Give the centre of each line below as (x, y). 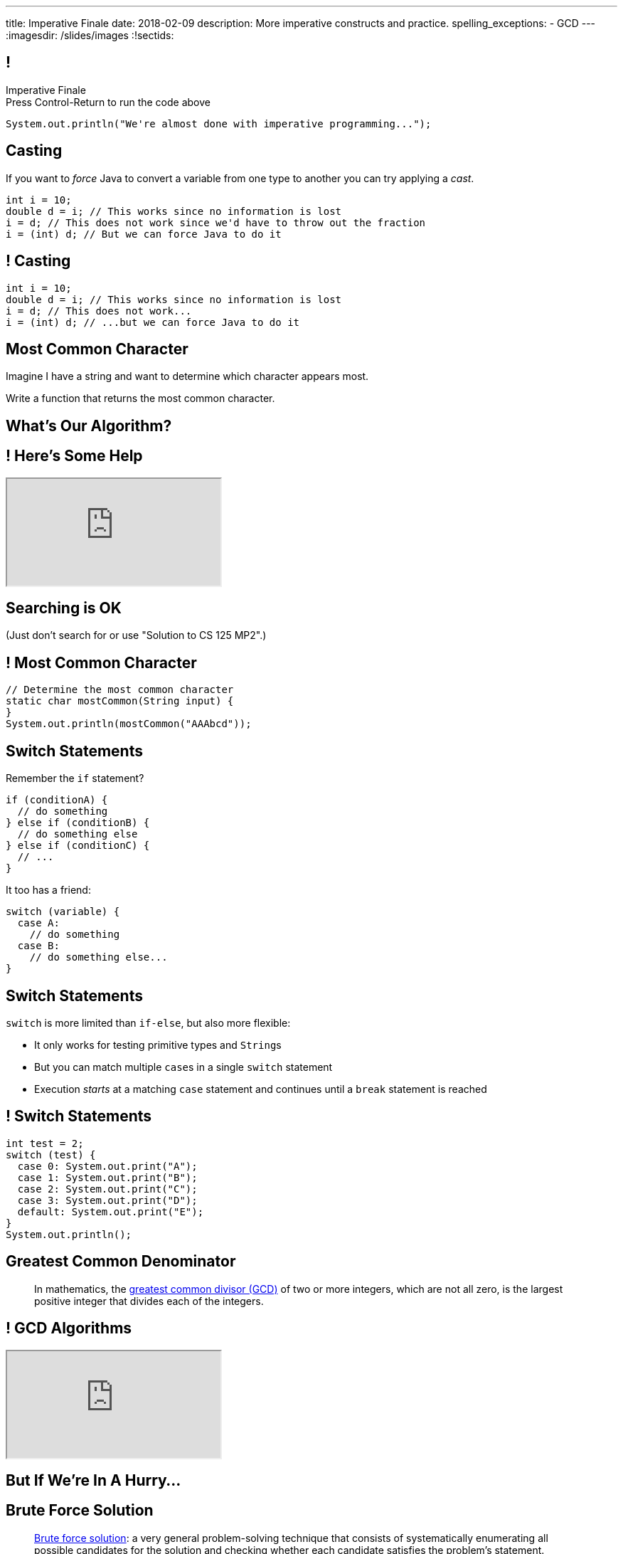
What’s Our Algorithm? (89, 425)
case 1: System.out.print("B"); (107, 1177)
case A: (38, 923)
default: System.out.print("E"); (111, 1211)
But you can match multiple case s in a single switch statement (183, 1067)
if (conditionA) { (57, 800)
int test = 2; (45, 1143)
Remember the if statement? (75, 778)
